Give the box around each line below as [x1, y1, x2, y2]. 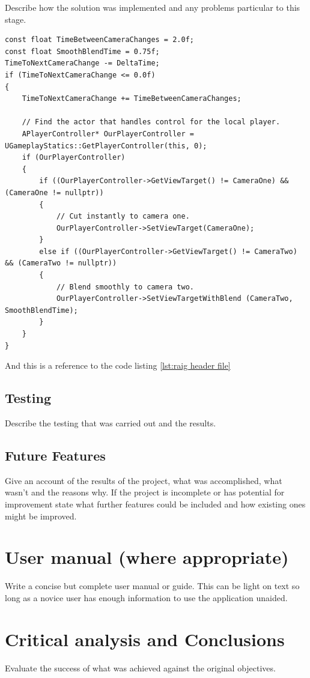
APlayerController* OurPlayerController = [22, 129, 194, 138]
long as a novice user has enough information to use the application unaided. [5, 591, 288, 604]
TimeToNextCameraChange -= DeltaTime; [5, 59, 160, 68]
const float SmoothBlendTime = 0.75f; [5, 47, 160, 56]
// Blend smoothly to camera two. [56, 282, 194, 291]
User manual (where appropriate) [5, 545, 289, 569]
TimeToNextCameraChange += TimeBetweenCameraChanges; [22, 94, 242, 103]
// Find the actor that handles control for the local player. [22, 118, 281, 127]
